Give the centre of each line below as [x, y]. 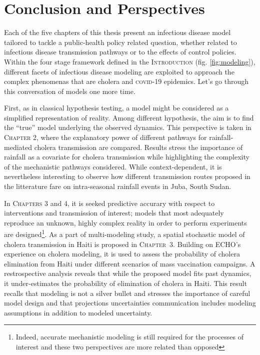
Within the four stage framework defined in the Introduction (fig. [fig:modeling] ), [130, 61]
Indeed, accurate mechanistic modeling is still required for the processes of [130, 337]
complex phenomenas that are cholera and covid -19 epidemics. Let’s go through [126, 81]
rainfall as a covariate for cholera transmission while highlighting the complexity [127, 157]
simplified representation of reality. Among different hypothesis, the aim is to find [129, 117]
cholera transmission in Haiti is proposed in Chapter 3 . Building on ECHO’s [122, 244]
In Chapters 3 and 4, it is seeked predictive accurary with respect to [109, 203]
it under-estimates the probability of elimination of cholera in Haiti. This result [125, 283]
